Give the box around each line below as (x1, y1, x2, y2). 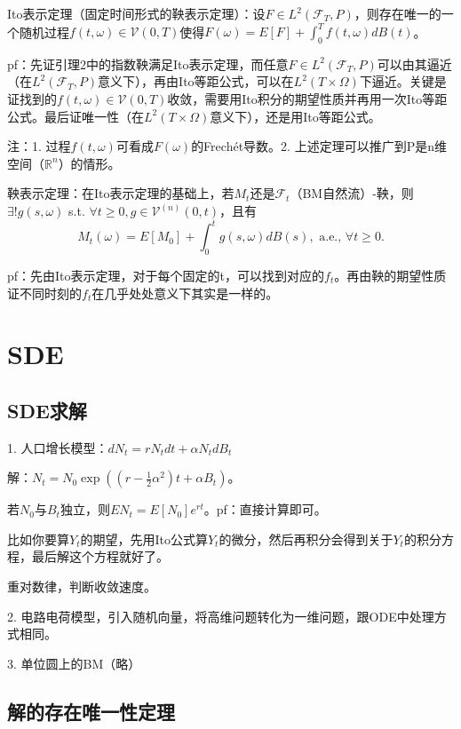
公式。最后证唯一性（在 (7, 107, 144, 125)
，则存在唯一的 (354, 4, 441, 22)
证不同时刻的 (7, 283, 82, 302)
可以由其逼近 (377, 54, 452, 73)
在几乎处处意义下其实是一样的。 (91, 283, 279, 302)
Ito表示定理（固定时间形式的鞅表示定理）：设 (7, 4, 266, 22)
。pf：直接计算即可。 (203, 500, 327, 519)
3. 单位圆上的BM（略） (7, 654, 141, 672)
